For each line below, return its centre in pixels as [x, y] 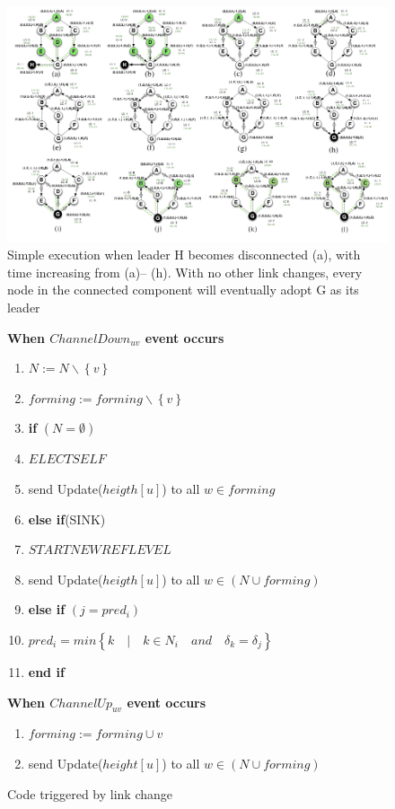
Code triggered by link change [90, 793]
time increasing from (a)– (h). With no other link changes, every [185, 272]
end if [46, 671]
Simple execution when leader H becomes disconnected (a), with [184, 255]
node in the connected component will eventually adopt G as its [183, 290]
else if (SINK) [67, 519]
